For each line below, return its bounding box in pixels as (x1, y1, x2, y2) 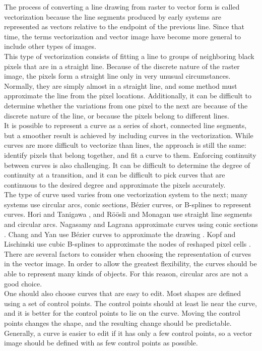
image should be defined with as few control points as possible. (4, 337, 198, 348)
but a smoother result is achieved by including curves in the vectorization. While (4, 130, 253, 140)
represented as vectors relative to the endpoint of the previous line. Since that (4, 21, 244, 32)
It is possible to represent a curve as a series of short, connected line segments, (4, 120, 247, 131)
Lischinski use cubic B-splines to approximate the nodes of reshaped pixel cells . (4, 239, 251, 249)
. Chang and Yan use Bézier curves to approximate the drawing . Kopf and (4, 228, 236, 239)
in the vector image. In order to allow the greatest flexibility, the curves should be (4, 258, 257, 269)
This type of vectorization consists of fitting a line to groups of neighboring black (4, 50, 254, 61)
